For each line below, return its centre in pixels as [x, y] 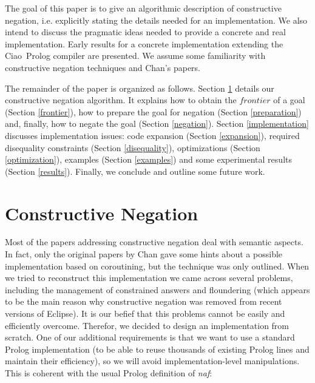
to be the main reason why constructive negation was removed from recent [144, 301]
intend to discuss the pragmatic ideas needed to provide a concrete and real [145, 32]
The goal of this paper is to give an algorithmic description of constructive [143, 8]
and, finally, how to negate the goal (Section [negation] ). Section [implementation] [157, 124]
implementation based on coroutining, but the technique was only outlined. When [157, 266]
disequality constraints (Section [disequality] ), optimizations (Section [133, 147]
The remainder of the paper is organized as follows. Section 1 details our [140, 88]
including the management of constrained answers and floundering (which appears [157, 289]
